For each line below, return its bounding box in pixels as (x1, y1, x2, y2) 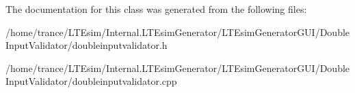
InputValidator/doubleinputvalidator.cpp (5, 74, 177, 88)
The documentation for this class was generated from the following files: (5, 2, 307, 16)
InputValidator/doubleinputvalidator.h (5, 38, 168, 52)
